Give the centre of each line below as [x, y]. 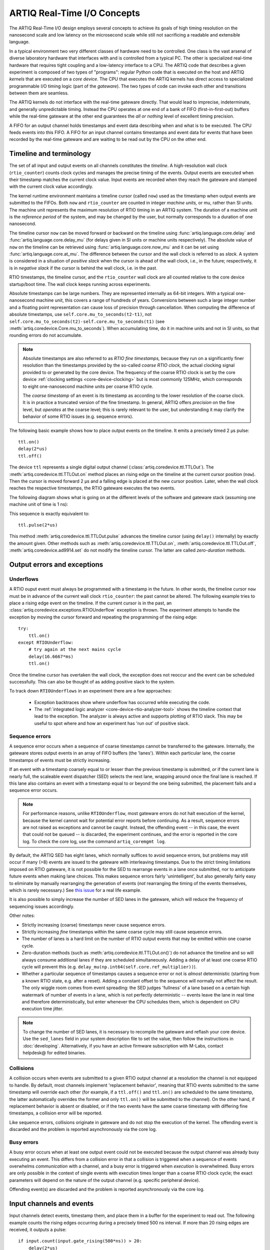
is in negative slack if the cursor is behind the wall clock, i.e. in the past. [83, 268]
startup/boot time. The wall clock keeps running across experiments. [80, 284]
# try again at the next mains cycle [74, 649]
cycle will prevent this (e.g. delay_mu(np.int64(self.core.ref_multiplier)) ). [109, 966]
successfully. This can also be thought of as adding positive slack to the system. [92, 681]
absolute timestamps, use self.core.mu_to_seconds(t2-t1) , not [80, 314]
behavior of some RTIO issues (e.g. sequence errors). [78, 416]
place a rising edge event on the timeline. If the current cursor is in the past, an [90, 603]
